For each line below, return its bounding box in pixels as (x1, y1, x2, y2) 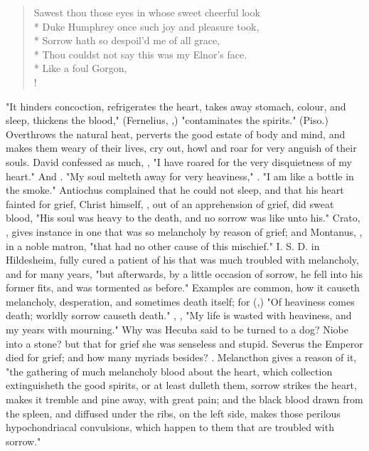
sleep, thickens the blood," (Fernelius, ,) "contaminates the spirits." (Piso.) (6, 113, 328, 128)
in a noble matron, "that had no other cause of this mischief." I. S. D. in (6, 238, 320, 253)
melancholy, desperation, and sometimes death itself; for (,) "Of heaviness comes (6, 294, 355, 309)
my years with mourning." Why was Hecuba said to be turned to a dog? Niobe (6, 322, 348, 337)
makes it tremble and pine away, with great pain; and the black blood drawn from (6, 392, 363, 407)
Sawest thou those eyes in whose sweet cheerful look (33, 5, 260, 19)
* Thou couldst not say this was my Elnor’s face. (33, 46, 247, 61)
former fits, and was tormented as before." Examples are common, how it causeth (6, 280, 360, 295)
